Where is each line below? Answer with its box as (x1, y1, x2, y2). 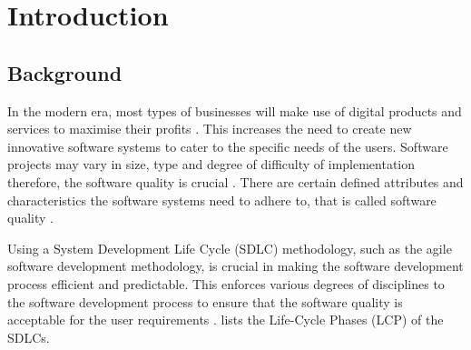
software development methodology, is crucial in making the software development (7, 256, 464, 275)
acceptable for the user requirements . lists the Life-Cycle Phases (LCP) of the (7, 310, 444, 329)
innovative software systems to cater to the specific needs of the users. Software (7, 136, 448, 155)
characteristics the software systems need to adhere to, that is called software (7, 190, 437, 209)
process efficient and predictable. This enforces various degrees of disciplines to (7, 274, 445, 293)
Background (7, 58, 123, 86)
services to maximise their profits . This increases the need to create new (7, 119, 412, 138)
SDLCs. (7, 327, 50, 346)
